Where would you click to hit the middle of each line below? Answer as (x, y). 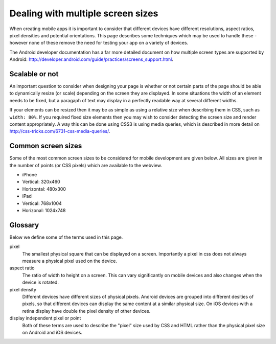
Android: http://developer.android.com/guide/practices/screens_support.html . (91, 59)
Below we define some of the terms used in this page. (66, 237)
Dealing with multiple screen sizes (84, 13)
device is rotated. (40, 282)
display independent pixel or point (45, 318)
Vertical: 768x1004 (42, 203)
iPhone (30, 175)
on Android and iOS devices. (52, 332)
